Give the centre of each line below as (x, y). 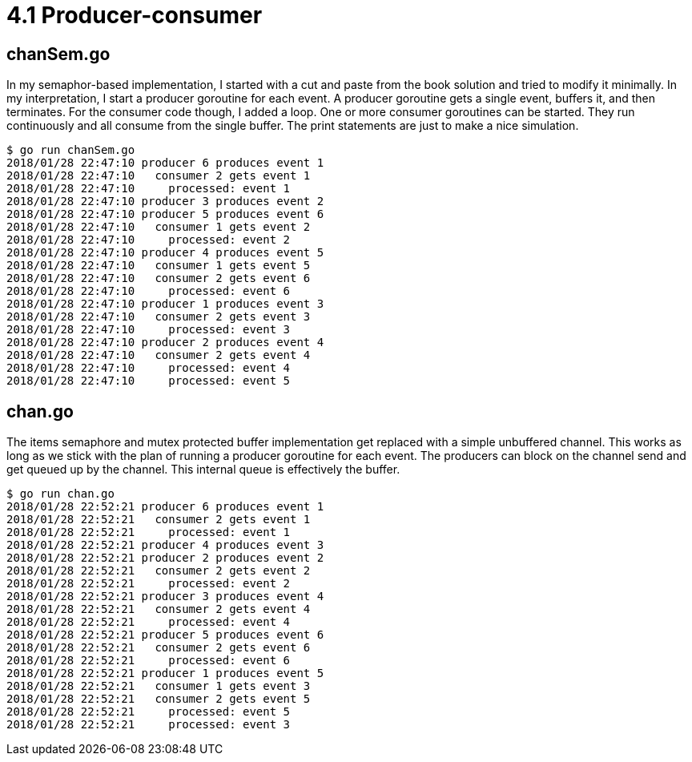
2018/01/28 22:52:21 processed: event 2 (149, 584)
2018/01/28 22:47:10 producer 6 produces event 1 (165, 163)
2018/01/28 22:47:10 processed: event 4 (149, 368)
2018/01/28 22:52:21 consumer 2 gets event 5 (159, 699)
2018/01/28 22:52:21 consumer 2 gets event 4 (159, 609)
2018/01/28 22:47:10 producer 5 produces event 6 (165, 214)
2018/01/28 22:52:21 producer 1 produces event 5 (165, 673)
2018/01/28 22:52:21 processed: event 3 (149, 725)
